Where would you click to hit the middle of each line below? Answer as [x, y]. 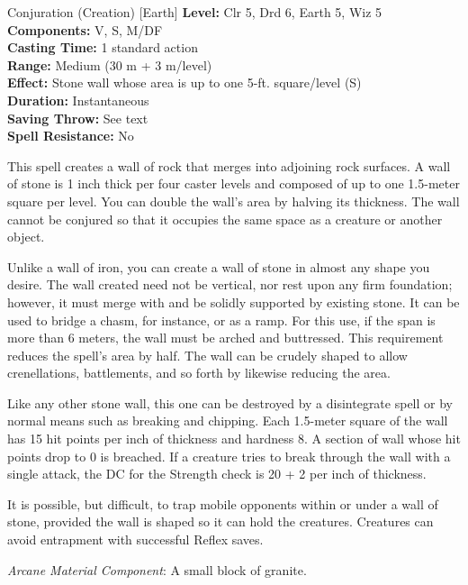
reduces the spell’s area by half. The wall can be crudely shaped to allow [207, 355]
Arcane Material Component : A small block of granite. [157, 569]
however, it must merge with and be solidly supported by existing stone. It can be [234, 302]
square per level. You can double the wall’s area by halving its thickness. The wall [234, 201]
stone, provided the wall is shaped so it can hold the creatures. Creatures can [220, 521]
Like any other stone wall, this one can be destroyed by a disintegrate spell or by [230, 402]
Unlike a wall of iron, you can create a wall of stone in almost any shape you [219, 266]
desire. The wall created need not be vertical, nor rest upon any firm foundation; [230, 284]
